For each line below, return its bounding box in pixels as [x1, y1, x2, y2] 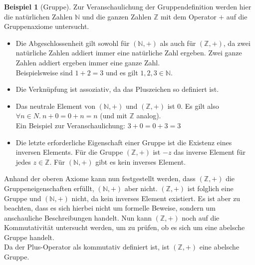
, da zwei [223, 37, 251, 48]
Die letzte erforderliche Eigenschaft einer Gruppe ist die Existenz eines [15, 137, 232, 147]
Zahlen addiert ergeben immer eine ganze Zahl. [15, 57, 160, 67]
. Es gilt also [181, 100, 219, 111]
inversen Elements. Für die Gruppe [15, 147, 123, 157]
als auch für [160, 37, 196, 48]
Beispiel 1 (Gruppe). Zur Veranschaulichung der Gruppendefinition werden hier [4, 1, 252, 11]
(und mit [100, 110, 127, 121]
